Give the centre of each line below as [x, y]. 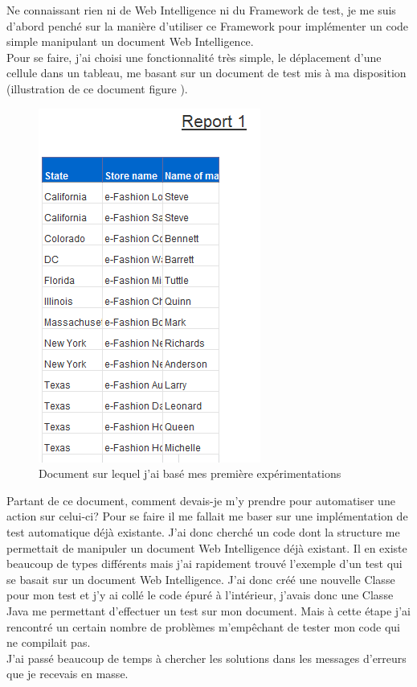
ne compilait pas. [49, 642]
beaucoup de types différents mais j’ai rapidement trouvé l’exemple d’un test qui [204, 564]
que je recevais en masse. [67, 674]
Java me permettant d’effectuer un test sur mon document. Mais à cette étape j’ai [208, 610]
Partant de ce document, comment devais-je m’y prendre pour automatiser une [201, 500]
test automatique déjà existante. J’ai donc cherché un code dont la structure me [203, 531]
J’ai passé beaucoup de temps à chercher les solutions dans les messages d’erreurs [206, 658]
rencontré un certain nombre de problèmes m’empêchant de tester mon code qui [203, 626]
